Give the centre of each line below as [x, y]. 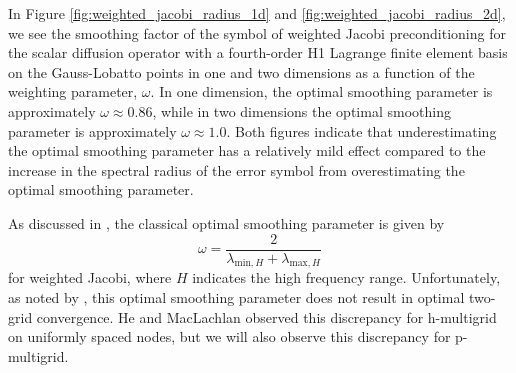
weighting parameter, [73, 91]
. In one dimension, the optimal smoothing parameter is [321, 91]
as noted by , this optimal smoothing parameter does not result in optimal [236, 296]
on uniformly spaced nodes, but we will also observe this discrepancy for [229, 336]
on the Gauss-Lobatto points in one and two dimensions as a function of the [241, 71]
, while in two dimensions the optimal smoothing [301, 110]
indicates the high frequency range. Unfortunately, [346, 277]
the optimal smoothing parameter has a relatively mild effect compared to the [247, 150]
